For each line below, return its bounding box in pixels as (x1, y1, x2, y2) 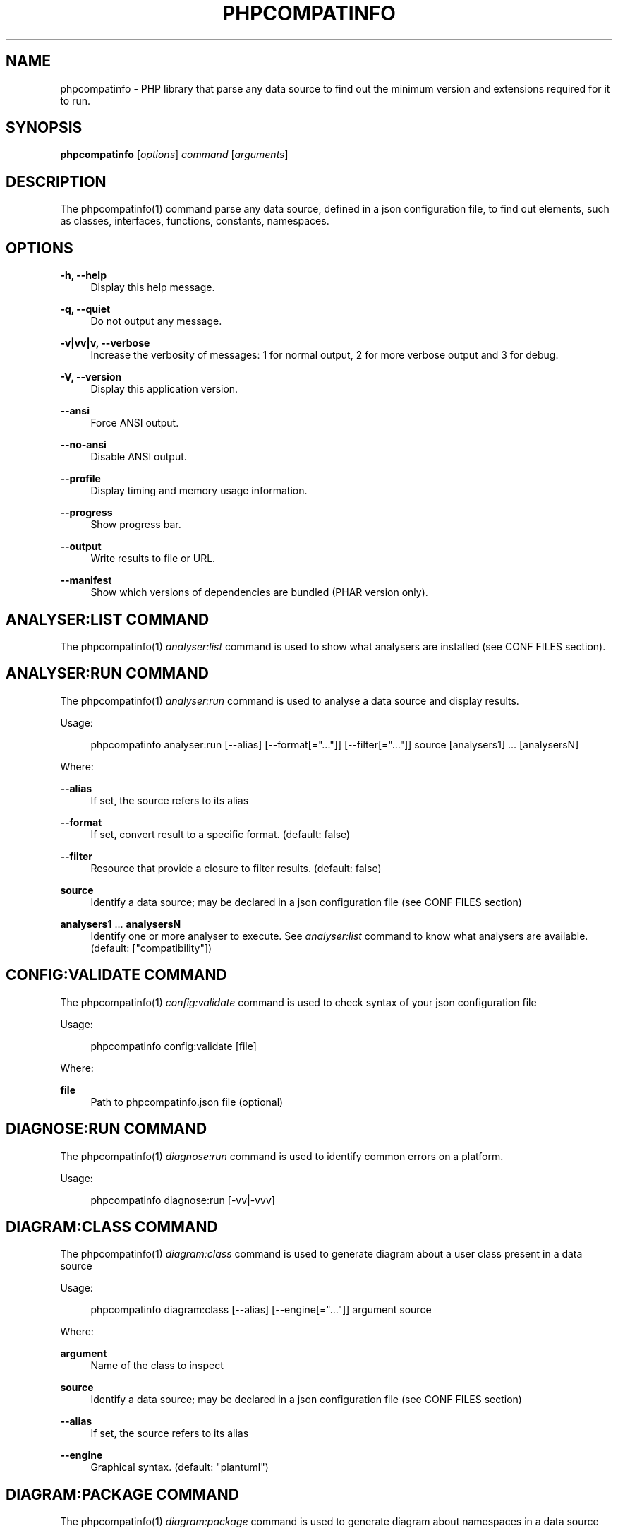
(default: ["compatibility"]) (90, 941, 212, 954)
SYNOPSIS (6, 119, 83, 137)
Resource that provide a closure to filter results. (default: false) (90, 861, 382, 874)
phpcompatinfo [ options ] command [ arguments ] (60, 148, 289, 161)
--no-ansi (60, 439, 107, 451)
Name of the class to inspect (90, 1359, 224, 1372)
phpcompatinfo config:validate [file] (90, 1039, 257, 1052)
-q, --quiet (60, 303, 111, 316)
